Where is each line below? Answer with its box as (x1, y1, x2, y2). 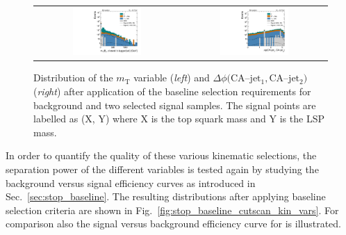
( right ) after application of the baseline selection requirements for (33, 84, 311, 98)
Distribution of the (33, 70, 113, 85)
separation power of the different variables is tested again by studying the (6, 161, 319, 176)
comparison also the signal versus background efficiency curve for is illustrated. (6, 216, 341, 231)
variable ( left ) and (133, 70, 210, 85)
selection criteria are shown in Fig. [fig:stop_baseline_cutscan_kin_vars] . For (6, 202, 339, 217)
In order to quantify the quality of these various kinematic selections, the (6, 148, 317, 163)
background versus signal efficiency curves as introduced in (6, 175, 256, 190)
